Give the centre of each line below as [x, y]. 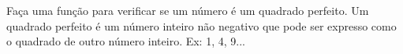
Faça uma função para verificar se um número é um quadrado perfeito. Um [188, 10]
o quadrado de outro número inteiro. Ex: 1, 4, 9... [126, 41]
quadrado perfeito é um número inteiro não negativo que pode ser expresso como [201, 25]
